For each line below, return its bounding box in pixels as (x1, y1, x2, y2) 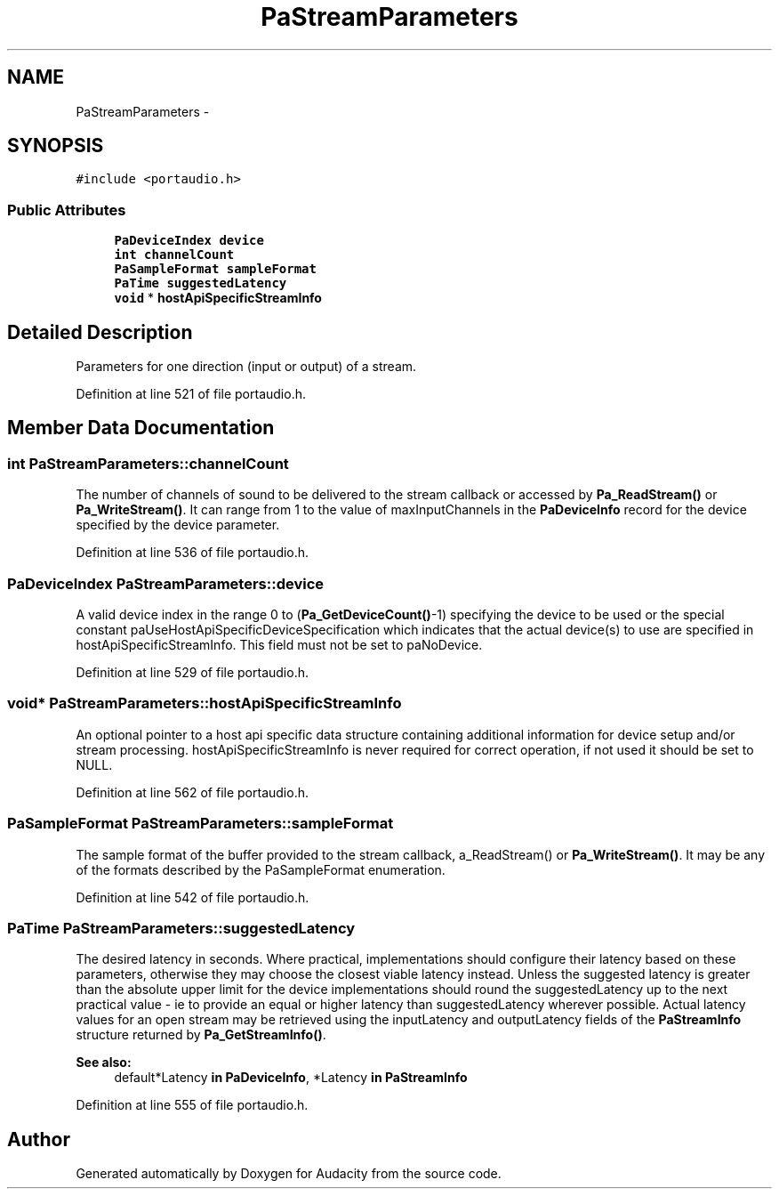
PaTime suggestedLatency (114, 276, 287, 291)
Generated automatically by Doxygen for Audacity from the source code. (76, 1166, 502, 1182)
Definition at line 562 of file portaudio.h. (76, 784, 309, 800)
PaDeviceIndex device (114, 233, 264, 248)
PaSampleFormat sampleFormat (114, 262, 317, 277)
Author (7, 1127, 70, 1151)
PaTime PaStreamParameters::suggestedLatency (7, 918, 356, 937)
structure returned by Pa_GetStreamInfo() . (76, 1027, 326, 1043)
